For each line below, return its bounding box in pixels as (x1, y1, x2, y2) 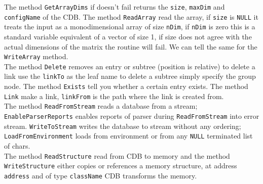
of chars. (4, 141, 30, 151)
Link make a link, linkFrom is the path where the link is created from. (4, 90, 224, 101)
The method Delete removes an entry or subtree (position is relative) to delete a (4, 61, 255, 71)
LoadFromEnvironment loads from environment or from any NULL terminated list (4, 130, 253, 141)
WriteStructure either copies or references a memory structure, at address (4, 160, 237, 171)
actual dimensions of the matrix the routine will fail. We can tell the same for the (4, 41, 257, 52)
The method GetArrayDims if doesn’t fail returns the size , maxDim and (4, 2, 225, 12)
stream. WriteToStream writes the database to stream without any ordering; (4, 120, 241, 131)
